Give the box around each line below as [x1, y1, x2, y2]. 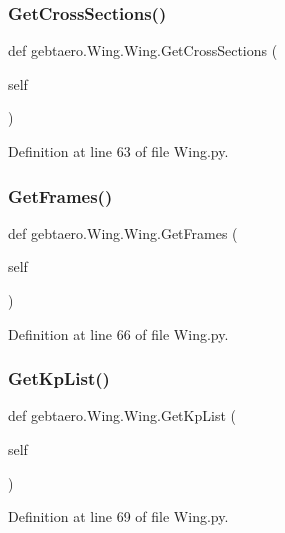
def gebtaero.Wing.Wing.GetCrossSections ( [8, 40, 278, 61]
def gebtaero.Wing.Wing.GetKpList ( [8, 405, 236, 426]
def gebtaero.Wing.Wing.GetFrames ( [8, 222, 238, 243]
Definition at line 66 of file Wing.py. [8, 323, 229, 344]
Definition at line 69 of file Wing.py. [8, 506, 229, 527]
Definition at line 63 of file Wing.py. [8, 141, 229, 161]
